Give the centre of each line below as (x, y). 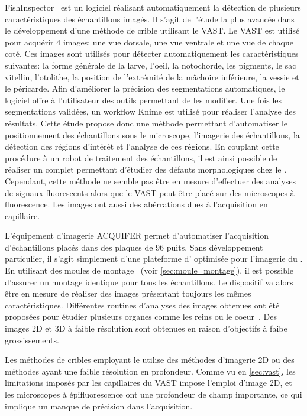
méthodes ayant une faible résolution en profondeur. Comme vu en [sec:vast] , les (150, 371)
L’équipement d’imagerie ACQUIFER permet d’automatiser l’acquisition (137, 235)
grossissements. (32, 339)
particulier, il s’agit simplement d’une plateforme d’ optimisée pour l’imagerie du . (154, 259)
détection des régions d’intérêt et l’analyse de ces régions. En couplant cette (142, 146)
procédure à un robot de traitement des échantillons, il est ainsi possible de (141, 157)
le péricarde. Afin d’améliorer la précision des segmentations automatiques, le (145, 88)
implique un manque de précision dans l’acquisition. (99, 406)
